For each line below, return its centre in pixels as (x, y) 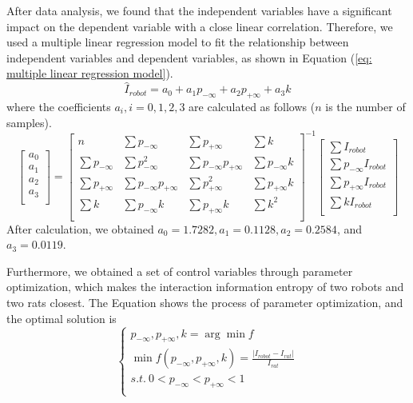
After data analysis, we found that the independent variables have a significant (199, 10)
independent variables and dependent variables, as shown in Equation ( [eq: (189, 57)
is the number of (365, 106)
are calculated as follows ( (252, 106)
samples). (29, 122)
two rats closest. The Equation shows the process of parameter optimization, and (205, 303)
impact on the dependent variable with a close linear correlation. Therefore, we (200, 26)
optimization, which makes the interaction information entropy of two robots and (205, 287)
